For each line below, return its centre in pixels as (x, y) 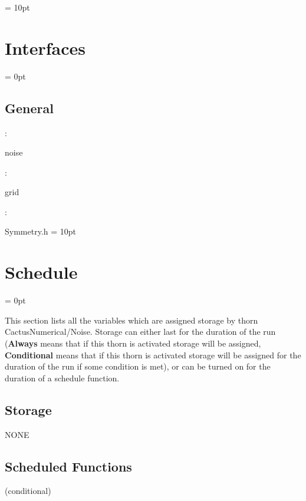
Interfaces (45, 47)
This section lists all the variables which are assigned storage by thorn (131, 320)
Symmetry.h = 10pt (41, 231)
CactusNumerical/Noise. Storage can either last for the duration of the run (140, 332)
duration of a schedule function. (62, 378)
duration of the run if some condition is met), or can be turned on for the (138, 366)
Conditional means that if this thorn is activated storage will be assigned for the (153, 355)
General (29, 108)
